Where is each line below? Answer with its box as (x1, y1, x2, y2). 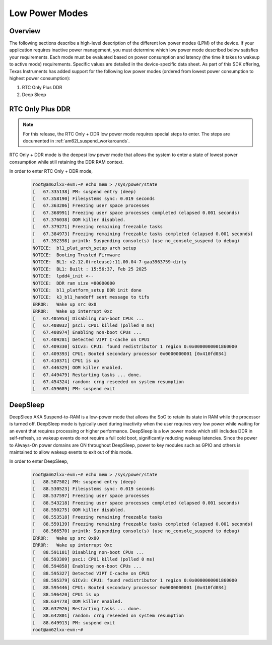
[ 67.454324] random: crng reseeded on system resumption (32, 379, 184, 385)
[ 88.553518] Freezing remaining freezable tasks (32, 514, 163, 520)
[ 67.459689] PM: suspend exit (32, 386, 115, 392)
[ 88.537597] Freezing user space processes (32, 493, 150, 498)
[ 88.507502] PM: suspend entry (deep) (32, 479, 137, 484)
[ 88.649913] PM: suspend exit (32, 620, 115, 625)
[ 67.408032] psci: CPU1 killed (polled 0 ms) (32, 322, 155, 328)
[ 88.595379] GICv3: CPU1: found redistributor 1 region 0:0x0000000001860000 (32, 578, 237, 584)
